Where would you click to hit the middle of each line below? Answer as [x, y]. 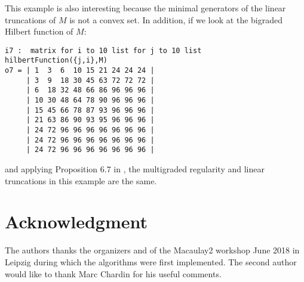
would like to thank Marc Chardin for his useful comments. [113, 273]
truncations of [30, 19]
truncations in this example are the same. [81, 180]
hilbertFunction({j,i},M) [56, 61]
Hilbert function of [39, 31]
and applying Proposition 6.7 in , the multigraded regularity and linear [135, 169]
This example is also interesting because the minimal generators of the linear [145, 8]
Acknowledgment [76, 221]
